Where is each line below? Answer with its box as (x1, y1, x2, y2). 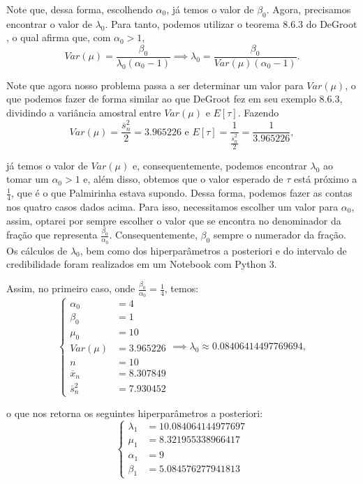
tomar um (6, 172, 49, 186)
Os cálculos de (6, 243, 68, 257)
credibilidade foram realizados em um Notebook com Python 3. (6, 257, 277, 271)
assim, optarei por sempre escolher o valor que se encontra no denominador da (6, 213, 341, 227)
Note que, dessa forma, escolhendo (6, 2, 153, 16)
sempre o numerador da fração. (213, 227, 346, 242)
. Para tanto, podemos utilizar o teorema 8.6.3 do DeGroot (105, 16, 357, 31)
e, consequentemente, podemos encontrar (132, 158, 307, 172)
